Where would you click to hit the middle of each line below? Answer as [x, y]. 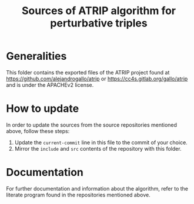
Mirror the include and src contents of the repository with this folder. [98, 148]
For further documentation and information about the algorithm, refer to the [97, 188]
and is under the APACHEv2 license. [50, 85]
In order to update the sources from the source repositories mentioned [92, 125]
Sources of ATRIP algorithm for [99, 11]
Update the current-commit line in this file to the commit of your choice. [101, 142]
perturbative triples [99, 23]
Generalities [36, 56]
